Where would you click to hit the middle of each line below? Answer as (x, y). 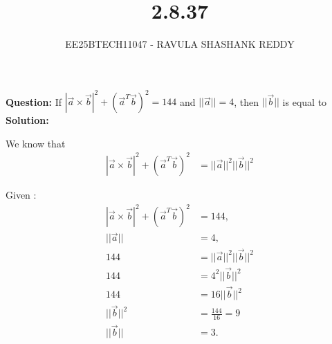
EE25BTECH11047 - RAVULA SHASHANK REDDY (180, 44)
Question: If (34, 101)
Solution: (27, 120)
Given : (21, 194)
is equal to (305, 101)
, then (246, 101)
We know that (36, 143)
